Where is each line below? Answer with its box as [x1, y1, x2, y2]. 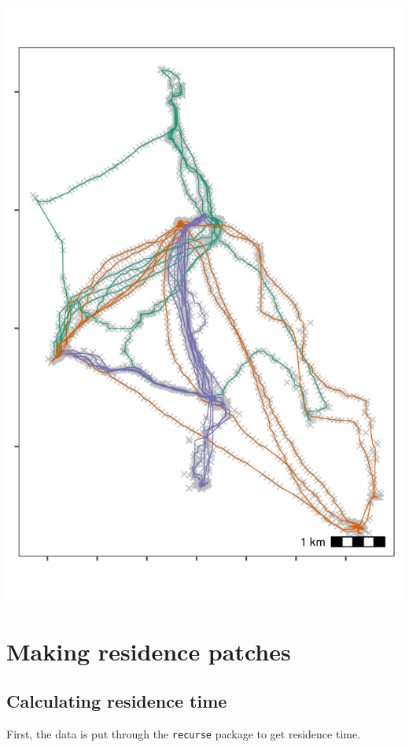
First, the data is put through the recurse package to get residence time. [6, 725, 361, 741]
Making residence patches [6, 635, 291, 667]
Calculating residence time [6, 689, 227, 713]
